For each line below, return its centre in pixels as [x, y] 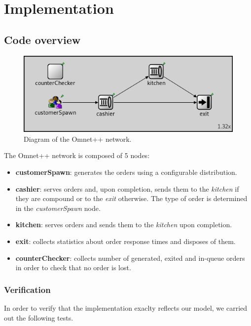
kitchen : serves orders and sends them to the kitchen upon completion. [124, 224]
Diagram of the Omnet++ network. [78, 139]
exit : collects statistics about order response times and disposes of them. [125, 241]
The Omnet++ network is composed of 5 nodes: [77, 155]
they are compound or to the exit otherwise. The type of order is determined [131, 198]
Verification [27, 289]
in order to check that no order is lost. [73, 267]
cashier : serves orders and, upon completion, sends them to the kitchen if [127, 188]
